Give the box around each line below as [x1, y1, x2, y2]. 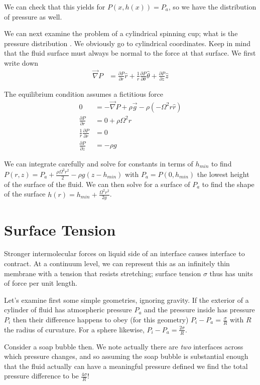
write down [4, 57, 39, 68]
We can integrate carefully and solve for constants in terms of [4, 158, 193, 168]
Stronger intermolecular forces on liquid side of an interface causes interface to [4, 248, 245, 259]
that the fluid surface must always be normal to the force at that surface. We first [4, 48, 256, 58]
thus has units [209, 268, 253, 278]
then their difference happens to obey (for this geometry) [13, 314, 189, 325]
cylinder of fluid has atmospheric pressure [4, 304, 132, 315]
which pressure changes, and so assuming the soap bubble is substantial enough [4, 351, 248, 361]
